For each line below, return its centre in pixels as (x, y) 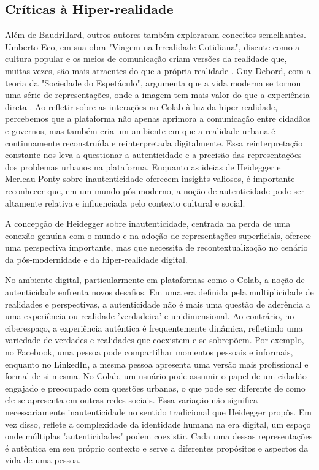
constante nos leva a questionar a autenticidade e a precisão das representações (153, 155)
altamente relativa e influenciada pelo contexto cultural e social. (125, 203)
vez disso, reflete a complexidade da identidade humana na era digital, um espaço (158, 424)
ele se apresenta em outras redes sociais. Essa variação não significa (132, 400)
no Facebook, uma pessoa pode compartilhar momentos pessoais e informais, (149, 352)
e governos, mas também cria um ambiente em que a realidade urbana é (140, 130)
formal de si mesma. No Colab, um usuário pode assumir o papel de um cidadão (156, 376)
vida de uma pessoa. (43, 460)
